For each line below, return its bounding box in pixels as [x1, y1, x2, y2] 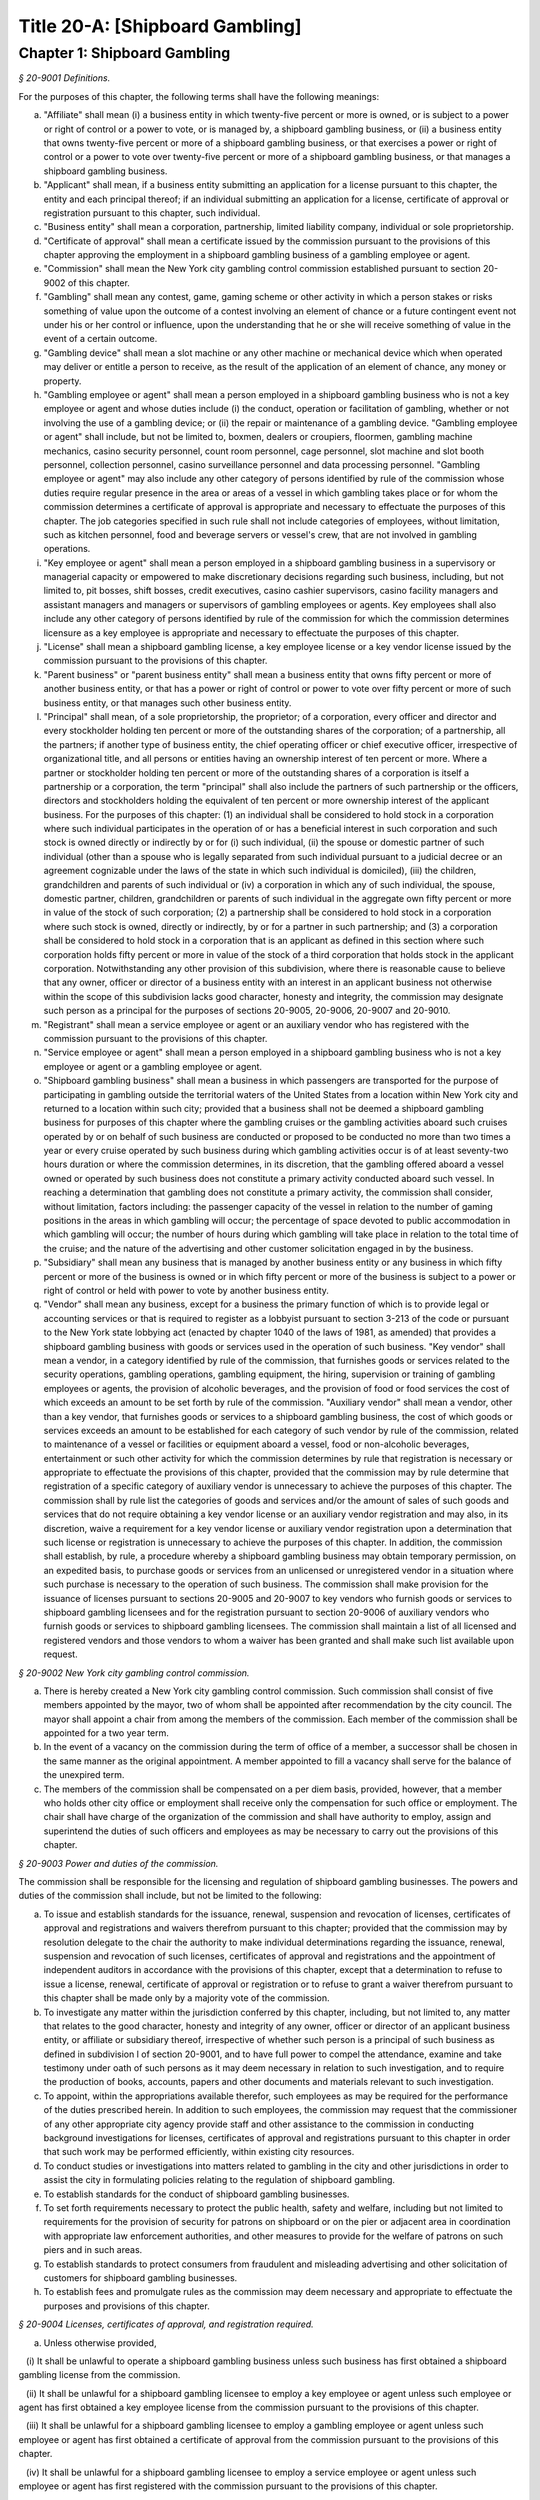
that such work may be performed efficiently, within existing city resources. [43, 2146, 355, 2158]
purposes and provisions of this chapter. [43, 2300, 210, 2312]
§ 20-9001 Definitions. [18, 72, 111, 84]
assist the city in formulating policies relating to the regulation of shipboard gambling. [43, 2174, 395, 2186]
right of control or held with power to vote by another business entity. [43, 1284, 330, 1296]
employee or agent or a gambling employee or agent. [43, 1060, 263, 1072]
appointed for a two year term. [43, 1727, 170, 1739]
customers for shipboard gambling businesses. [43, 2271, 238, 2284]
